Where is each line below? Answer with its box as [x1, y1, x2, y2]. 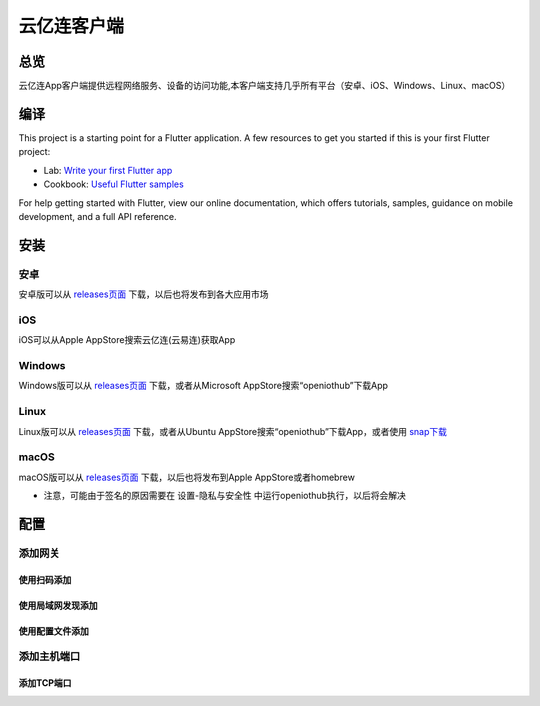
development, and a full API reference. [18, 210, 177, 222]
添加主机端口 [18, 650, 81, 664]
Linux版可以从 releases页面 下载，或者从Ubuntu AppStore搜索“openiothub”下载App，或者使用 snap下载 [18, 425, 447, 437]
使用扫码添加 [18, 573, 72, 585]
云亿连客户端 [18, 15, 125, 37]
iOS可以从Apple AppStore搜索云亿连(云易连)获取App [18, 334, 236, 346]
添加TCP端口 [18, 677, 72, 689]
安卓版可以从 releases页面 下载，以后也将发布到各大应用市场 [18, 288, 269, 300]
